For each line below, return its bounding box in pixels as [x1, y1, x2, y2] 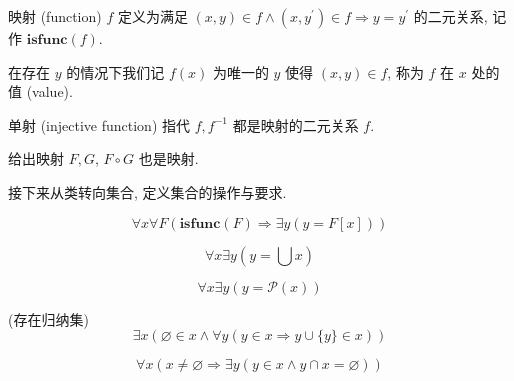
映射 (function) [8, 6, 102, 26]
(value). [26, 81, 73, 102]
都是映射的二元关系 [232, 114, 359, 135]
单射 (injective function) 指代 [8, 114, 191, 135]
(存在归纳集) [8, 308, 89, 329]
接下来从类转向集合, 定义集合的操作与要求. [8, 181, 287, 202]
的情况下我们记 [66, 61, 165, 82]
